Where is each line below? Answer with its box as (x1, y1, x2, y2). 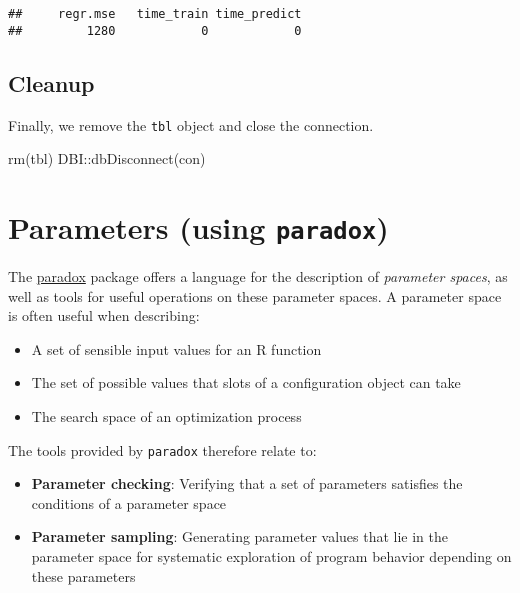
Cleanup (8, 67, 95, 98)
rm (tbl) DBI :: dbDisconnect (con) (8, 148, 206, 169)
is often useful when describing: (8, 305, 200, 326)
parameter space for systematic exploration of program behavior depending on (31, 546, 512, 567)
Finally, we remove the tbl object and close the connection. (8, 114, 374, 135)
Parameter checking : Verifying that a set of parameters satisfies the (31, 473, 463, 494)
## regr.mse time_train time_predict (8, 7, 302, 21)
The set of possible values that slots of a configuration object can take (31, 372, 461, 393)
